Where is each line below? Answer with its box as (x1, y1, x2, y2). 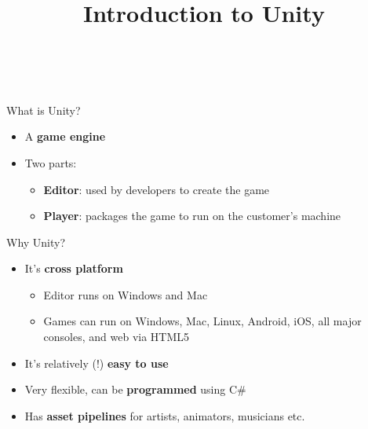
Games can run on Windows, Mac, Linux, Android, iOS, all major (43, 313, 362, 329)
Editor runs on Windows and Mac (43, 286, 208, 302)
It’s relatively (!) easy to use (24, 354, 169, 371)
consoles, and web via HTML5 (43, 328, 190, 345)
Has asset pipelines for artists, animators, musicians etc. (24, 407, 305, 423)
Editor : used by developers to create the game (43, 181, 270, 197)
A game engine (24, 128, 106, 145)
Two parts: (24, 154, 77, 170)
